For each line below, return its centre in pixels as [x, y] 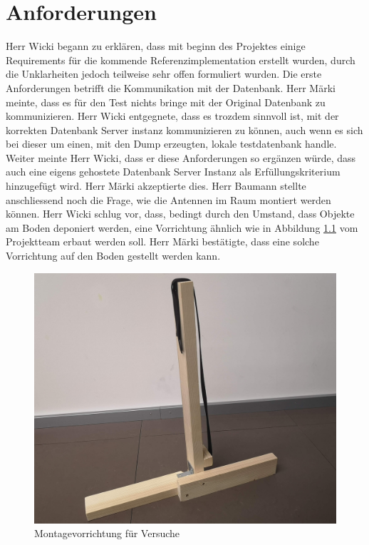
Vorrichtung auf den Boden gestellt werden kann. [113, 256]
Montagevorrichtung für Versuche [107, 533]
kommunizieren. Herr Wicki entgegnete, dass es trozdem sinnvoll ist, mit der [172, 116]
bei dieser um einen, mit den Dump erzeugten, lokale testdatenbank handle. [171, 144]
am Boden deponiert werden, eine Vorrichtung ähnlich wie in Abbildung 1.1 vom [182, 227]
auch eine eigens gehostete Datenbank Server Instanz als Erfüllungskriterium [173, 172]
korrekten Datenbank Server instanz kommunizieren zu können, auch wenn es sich [184, 129]
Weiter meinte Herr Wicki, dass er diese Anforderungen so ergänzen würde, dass [181, 157]
